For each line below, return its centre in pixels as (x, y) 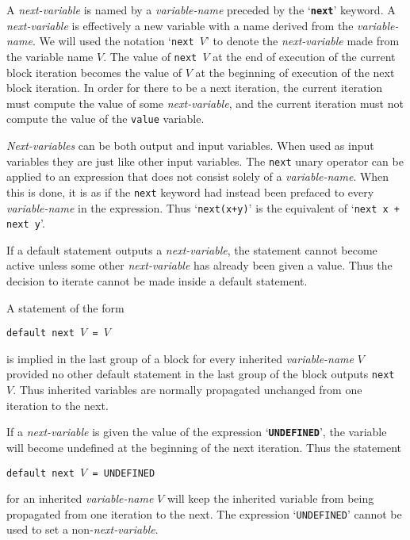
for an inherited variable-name (80, 498)
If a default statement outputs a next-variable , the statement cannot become (192, 249)
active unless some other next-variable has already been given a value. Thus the (199, 265)
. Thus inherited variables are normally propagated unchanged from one (188, 390)
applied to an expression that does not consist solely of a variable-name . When (198, 176)
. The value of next (150, 56)
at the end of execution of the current (304, 56)
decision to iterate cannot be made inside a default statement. (157, 281)
